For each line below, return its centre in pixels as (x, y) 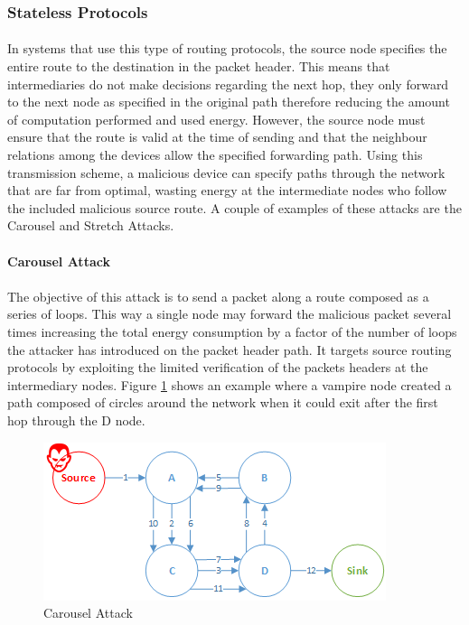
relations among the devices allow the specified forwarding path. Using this (215, 154)
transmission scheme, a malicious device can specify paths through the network (226, 172)
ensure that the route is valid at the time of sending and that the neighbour (217, 137)
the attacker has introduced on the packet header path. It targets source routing (230, 349)
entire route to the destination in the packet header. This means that (199, 66)
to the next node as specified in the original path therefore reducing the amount (229, 102)
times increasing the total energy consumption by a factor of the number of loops (232, 331)
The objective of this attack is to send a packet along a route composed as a (218, 296)
